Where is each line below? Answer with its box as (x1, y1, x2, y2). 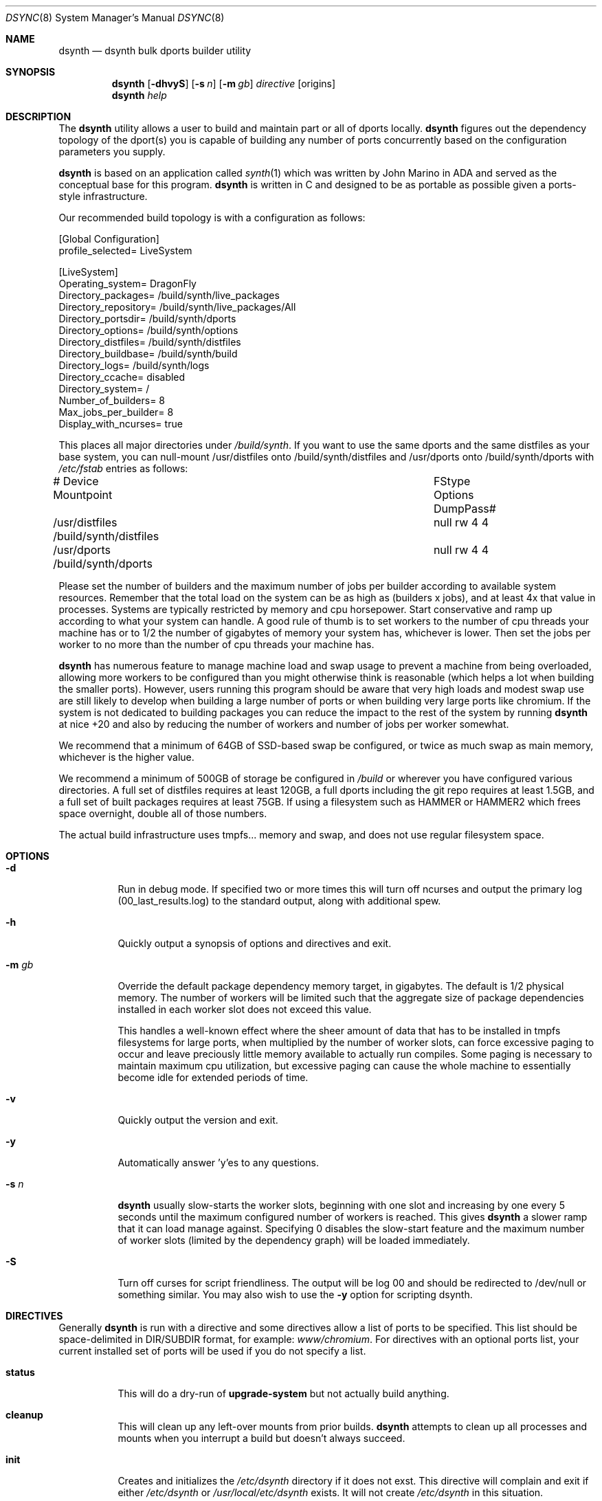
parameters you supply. (58, 146, 166, 157)
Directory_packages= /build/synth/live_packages (58, 289, 280, 301)
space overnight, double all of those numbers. (58, 808, 267, 819)
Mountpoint (53, 488, 113, 502)
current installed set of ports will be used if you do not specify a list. (58, 1345, 366, 1357)
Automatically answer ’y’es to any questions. (118, 1157, 319, 1168)
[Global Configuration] (58, 233, 159, 245)
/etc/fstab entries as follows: (58, 463, 188, 474)
